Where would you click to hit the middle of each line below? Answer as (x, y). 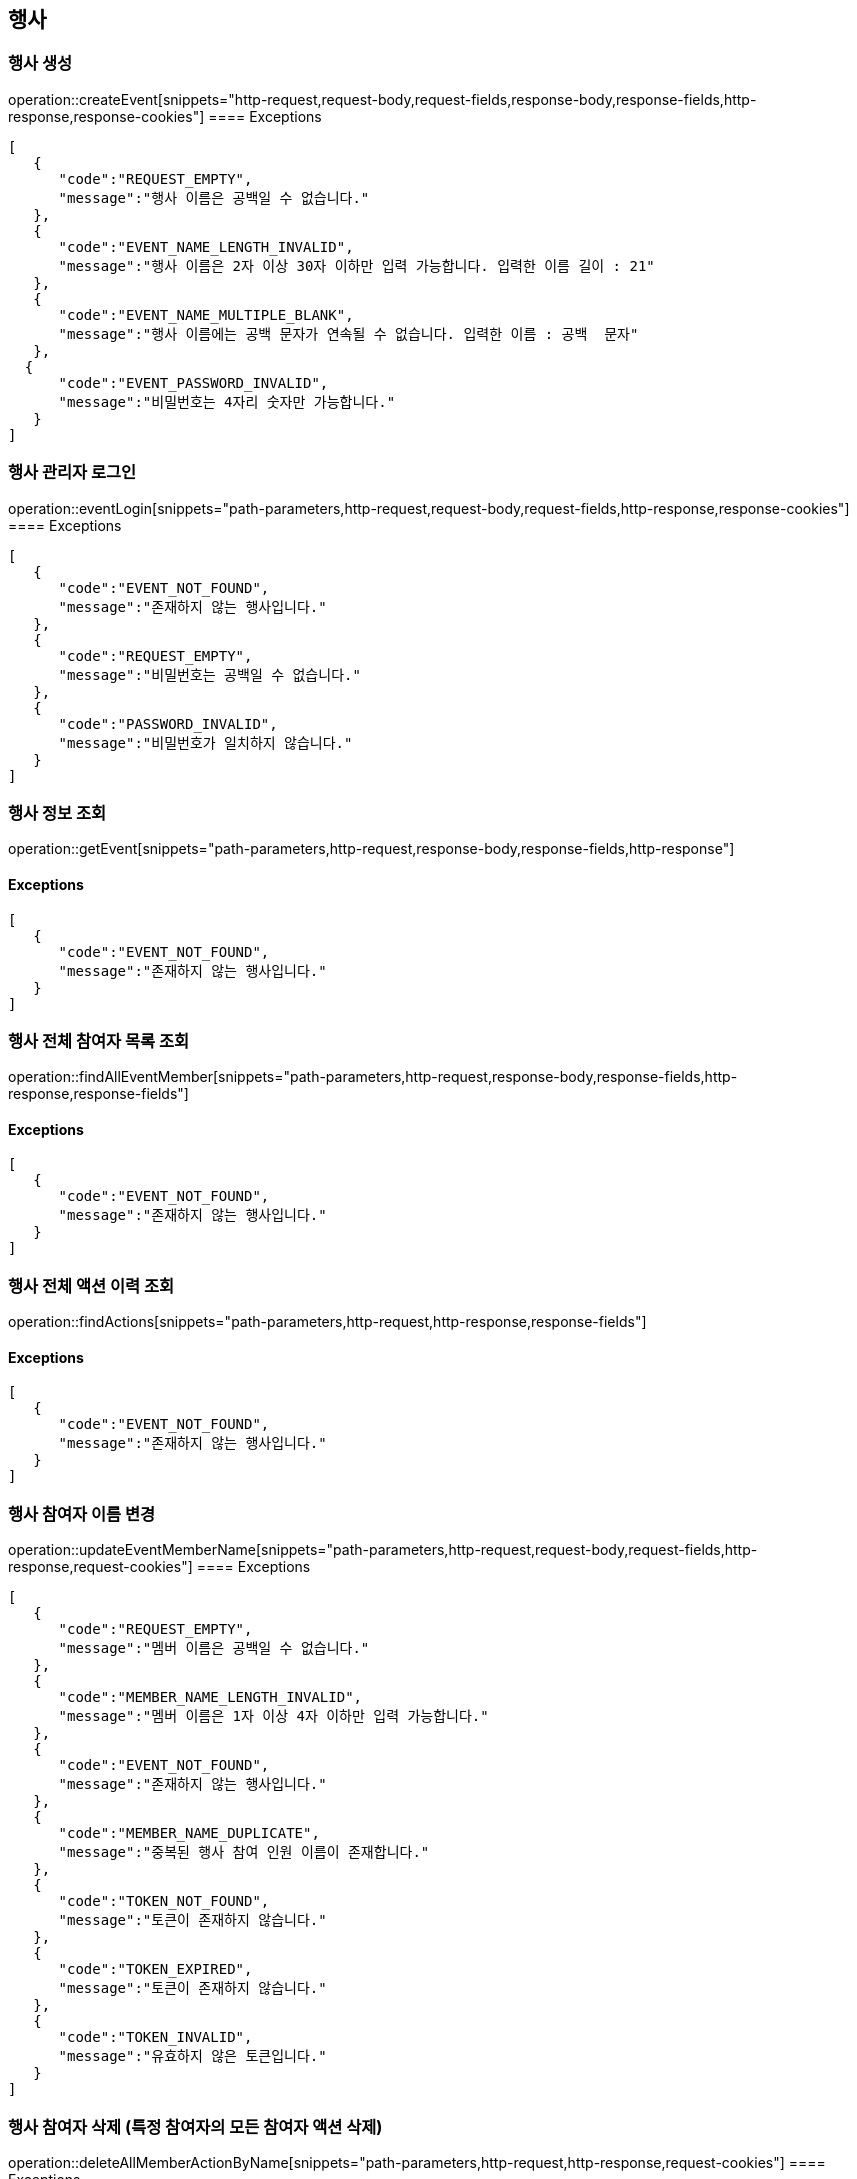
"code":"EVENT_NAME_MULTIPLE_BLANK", (206, 314)
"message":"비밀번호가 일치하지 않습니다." (205, 742)
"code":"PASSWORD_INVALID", (168, 723)
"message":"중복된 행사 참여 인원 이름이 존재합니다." (244, 1852)
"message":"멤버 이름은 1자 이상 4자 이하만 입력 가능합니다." (273, 1716)
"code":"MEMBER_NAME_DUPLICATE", (189, 1833)
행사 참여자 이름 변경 (82, 1513)
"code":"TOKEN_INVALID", (155, 2037)
